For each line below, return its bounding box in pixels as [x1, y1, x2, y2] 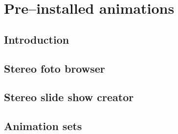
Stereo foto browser [4, 60, 105, 76]
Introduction [4, 31, 69, 47]
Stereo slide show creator [4, 89, 134, 105]
